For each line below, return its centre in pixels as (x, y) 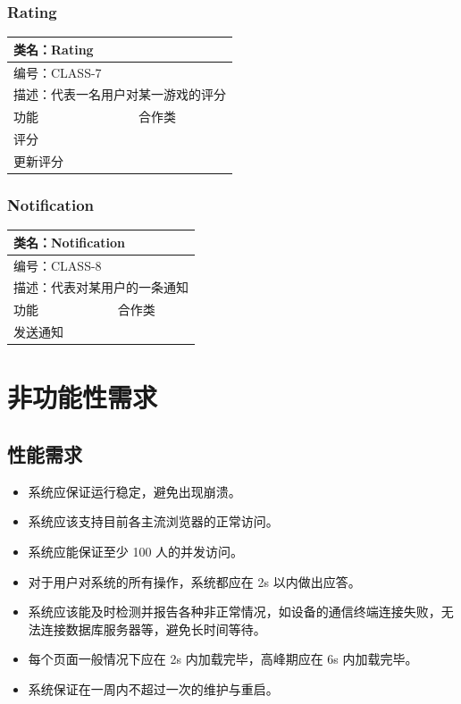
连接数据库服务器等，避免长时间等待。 (153, 629)
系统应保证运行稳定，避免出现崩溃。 (134, 491)
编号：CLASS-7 (58, 72)
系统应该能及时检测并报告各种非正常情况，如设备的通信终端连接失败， (235, 612)
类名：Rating (54, 49)
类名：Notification (70, 242)
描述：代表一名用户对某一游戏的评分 (120, 94)
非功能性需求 (83, 397)
